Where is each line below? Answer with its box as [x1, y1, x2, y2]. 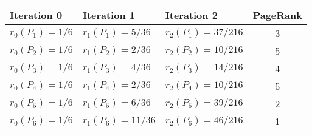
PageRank [252, 8, 302, 22]
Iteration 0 [10, 8, 63, 22]
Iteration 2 [165, 8, 218, 22]
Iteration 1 [82, 8, 135, 22]
